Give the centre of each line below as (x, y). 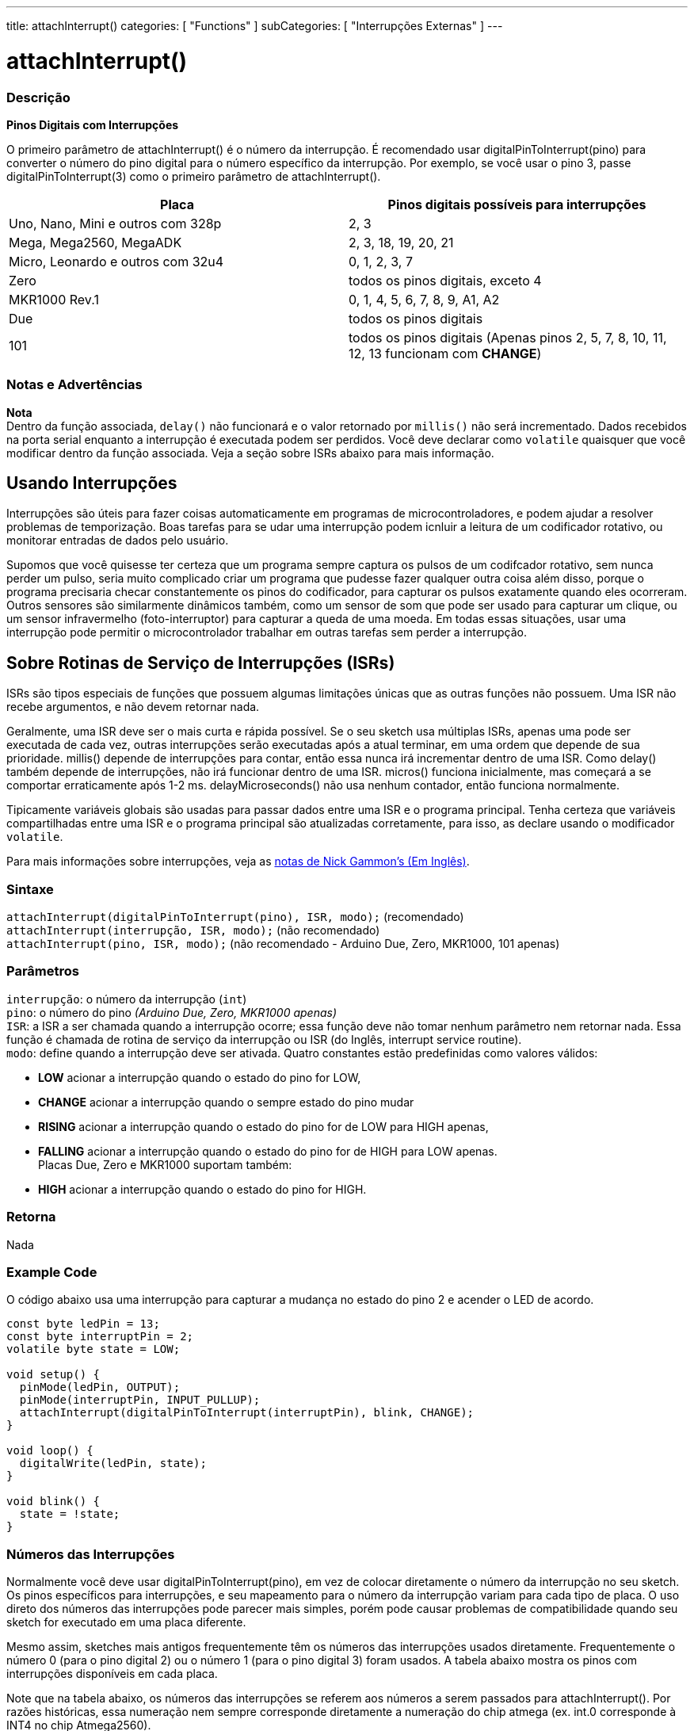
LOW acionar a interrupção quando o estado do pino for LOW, (200, 1077)
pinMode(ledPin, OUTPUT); (100, 1387)
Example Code (52, 1272)
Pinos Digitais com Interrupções (93, 124)
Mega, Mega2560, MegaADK (95, 242)
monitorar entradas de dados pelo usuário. (118, 541)
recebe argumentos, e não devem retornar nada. (133, 707)
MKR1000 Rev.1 (54, 299)
